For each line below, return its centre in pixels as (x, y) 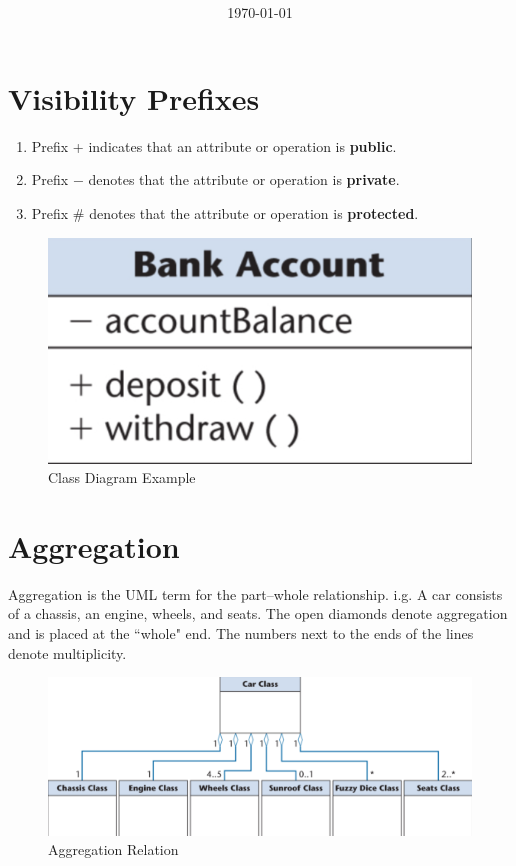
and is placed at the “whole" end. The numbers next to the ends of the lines (241, 633)
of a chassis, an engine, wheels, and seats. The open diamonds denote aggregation (258, 613)
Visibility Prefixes (134, 97)
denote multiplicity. (67, 652)
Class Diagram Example (122, 477)
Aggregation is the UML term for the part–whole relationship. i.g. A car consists (255, 593)
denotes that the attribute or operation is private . (244, 179)
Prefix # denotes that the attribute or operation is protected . (225, 212)
